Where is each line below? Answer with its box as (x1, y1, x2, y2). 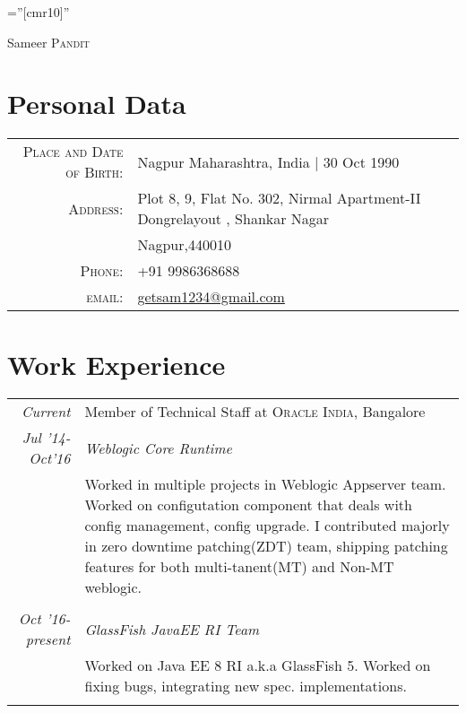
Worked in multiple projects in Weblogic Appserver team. (84, 474, 446, 495)
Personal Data (7, 85, 186, 122)
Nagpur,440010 (137, 234, 231, 256)
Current (22, 401, 71, 422)
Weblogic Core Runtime (84, 437, 232, 458)
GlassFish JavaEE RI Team (84, 618, 260, 639)
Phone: (80, 260, 124, 282)
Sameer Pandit (7, 32, 91, 51)
